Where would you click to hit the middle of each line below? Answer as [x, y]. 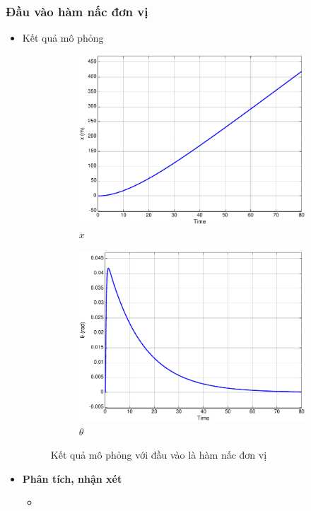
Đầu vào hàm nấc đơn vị [77, 11]
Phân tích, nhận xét [72, 478]
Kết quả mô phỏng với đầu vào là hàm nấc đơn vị [159, 455]
